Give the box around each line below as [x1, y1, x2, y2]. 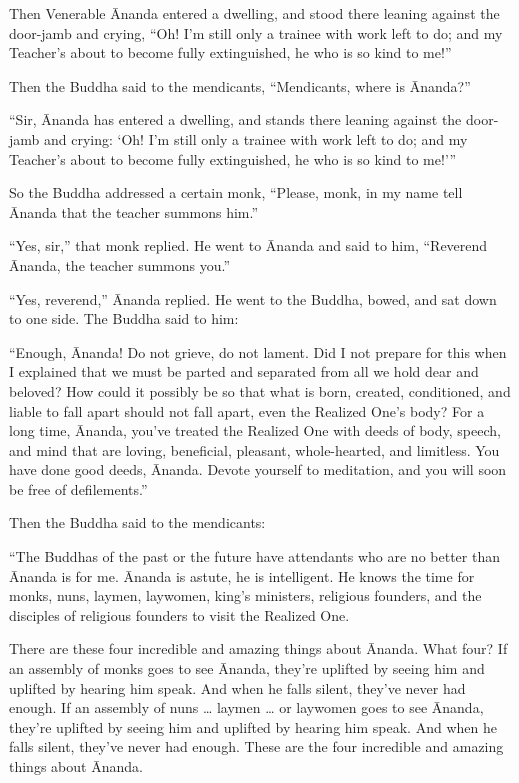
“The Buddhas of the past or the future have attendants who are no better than [9, 546, 500, 567]
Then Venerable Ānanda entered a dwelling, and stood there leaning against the [9, 3, 500, 23]
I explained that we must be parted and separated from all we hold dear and [9, 361, 479, 382]
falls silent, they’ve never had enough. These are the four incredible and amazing [9, 736, 504, 757]
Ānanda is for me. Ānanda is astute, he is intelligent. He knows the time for [9, 565, 475, 586]
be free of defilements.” [9, 478, 148, 499]
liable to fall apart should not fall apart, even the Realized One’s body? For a [9, 400, 485, 421]
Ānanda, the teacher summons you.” [9, 254, 231, 275]
